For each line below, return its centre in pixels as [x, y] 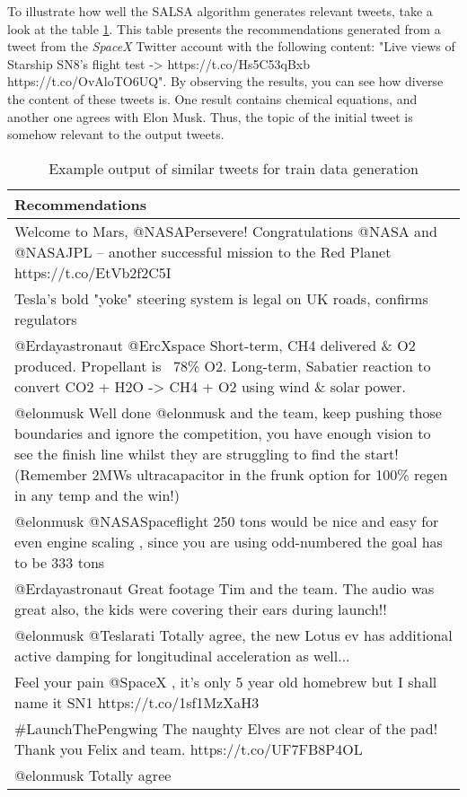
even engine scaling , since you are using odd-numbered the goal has [229, 541]
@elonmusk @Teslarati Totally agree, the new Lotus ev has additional [233, 635]
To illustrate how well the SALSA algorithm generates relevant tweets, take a [220, 11]
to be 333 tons [60, 562]
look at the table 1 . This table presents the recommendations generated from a [224, 28]
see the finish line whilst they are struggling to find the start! [207, 453]
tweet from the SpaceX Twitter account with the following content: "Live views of [231, 46]
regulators [46, 319]
